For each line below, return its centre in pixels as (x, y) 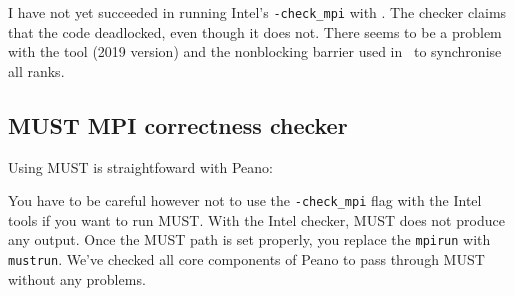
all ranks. (36, 70)
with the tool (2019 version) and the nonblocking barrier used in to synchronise (255, 51)
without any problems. (77, 278)
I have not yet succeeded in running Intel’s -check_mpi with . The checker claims (257, 12)
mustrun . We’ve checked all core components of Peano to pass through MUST (246, 259)
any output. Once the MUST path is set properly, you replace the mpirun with (249, 239)
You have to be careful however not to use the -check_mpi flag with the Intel (245, 200)
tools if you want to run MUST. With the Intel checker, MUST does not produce (256, 219)
